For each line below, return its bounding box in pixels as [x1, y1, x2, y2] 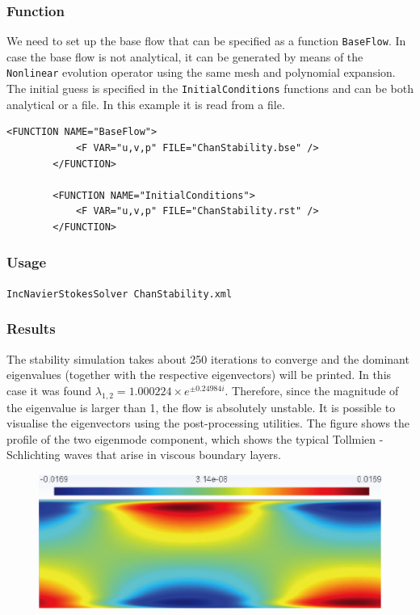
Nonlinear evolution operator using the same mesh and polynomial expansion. [6, 64, 396, 81]
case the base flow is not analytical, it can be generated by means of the [6, 48, 363, 65]
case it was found [6, 381, 92, 398]
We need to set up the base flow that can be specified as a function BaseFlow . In [6, 32, 406, 49]
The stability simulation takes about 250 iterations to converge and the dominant [6, 350, 409, 367]
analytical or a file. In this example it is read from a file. [6, 95, 285, 112]
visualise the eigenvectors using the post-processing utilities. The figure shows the [6, 415, 410, 432]
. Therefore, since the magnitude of [225, 381, 399, 398]
